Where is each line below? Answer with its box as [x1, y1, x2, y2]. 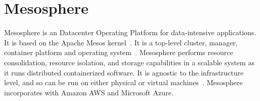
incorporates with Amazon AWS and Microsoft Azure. [4, 87, 174, 97]
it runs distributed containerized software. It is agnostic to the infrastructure [4, 67, 244, 78]
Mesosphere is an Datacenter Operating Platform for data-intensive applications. [4, 27, 256, 38]
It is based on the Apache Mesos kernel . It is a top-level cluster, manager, [4, 37, 238, 47]
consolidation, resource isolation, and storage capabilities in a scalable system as [4, 57, 255, 67]
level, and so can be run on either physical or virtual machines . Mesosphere [4, 77, 243, 88]
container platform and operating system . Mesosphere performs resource [4, 47, 233, 58]
